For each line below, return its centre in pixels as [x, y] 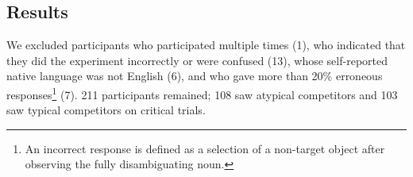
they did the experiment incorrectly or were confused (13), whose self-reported [197, 60]
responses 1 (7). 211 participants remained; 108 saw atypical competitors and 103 [202, 93]
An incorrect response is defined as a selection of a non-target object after [205, 148]
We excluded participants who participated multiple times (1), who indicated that [206, 45]
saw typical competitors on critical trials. [106, 110]
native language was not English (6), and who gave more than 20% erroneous [195, 76]
